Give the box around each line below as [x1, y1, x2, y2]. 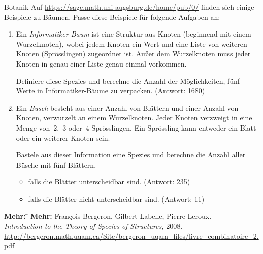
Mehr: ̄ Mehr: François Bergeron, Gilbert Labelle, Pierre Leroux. [4, 210, 212, 221]
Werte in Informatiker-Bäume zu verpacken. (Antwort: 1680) [16, 85, 205, 96]
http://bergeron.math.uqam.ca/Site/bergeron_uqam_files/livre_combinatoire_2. [4, 230, 259, 241]
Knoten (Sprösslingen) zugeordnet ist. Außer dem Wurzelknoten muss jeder [16, 48, 251, 59]
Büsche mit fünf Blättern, [16, 159, 96, 170]
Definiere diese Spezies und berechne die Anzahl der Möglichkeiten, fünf [16, 75, 240, 86]
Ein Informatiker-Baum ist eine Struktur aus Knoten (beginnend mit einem [16, 28, 251, 39]
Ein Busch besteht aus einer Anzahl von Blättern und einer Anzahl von [16, 102, 239, 113]
